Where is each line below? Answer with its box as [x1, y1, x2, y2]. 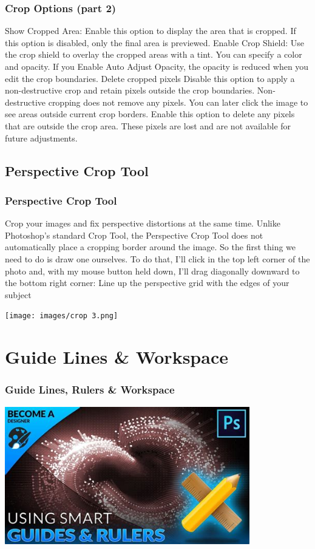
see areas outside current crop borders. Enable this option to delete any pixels [5, 107, 295, 120]
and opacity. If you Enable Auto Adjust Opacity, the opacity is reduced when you [5, 60, 309, 72]
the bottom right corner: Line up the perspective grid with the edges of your [5, 276, 290, 289]
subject [5, 288, 32, 301]
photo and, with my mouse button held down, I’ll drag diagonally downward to [5, 264, 300, 277]
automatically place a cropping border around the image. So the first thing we [5, 240, 296, 253]
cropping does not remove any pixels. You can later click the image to [48, 95, 308, 108]
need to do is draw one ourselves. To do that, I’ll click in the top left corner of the [5, 252, 310, 265]
